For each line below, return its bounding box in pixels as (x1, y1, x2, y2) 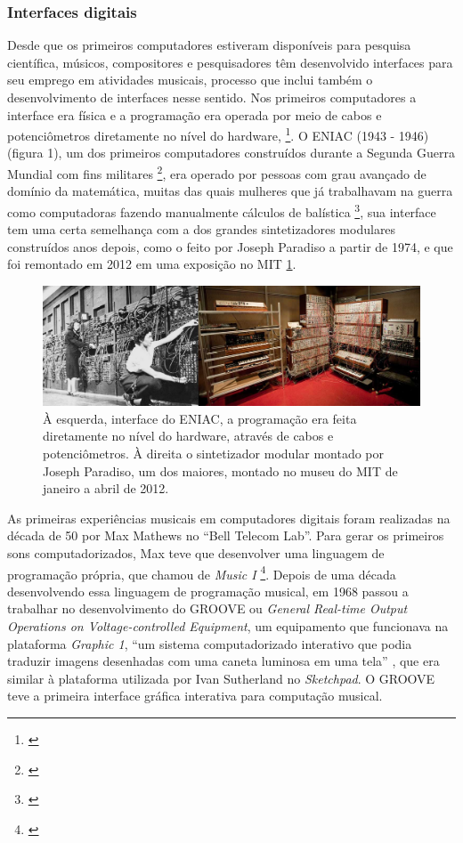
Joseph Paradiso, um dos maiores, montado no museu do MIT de (43, 461, 398, 480)
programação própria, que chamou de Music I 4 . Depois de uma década (7, 562, 396, 583)
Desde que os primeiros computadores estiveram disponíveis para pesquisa (7, 36, 411, 54)
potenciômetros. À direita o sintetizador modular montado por (43, 444, 385, 463)
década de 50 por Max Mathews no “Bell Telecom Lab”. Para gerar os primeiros (7, 526, 444, 545)
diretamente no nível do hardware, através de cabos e (43, 426, 334, 445)
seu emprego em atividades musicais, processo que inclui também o (7, 70, 373, 89)
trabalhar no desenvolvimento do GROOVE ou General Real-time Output (7, 599, 408, 618)
